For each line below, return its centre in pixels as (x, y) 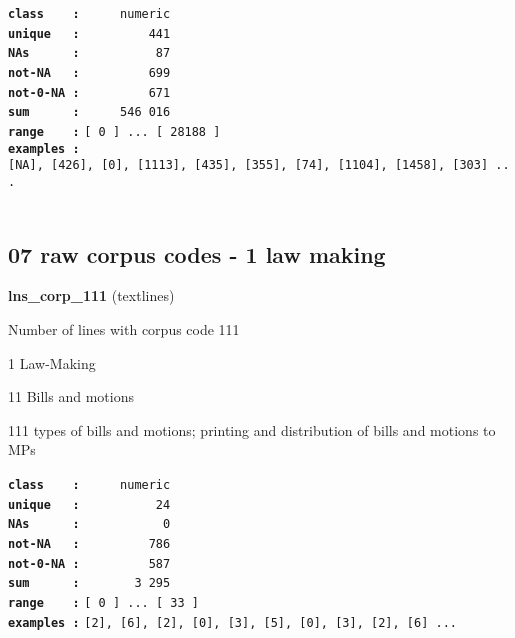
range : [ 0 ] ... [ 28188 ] (114, 131)
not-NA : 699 (89, 72)
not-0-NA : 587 (89, 563)
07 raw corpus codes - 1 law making (197, 253)
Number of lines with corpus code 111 (124, 328)
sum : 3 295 (89, 583)
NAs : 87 (89, 53)
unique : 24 (89, 504)
